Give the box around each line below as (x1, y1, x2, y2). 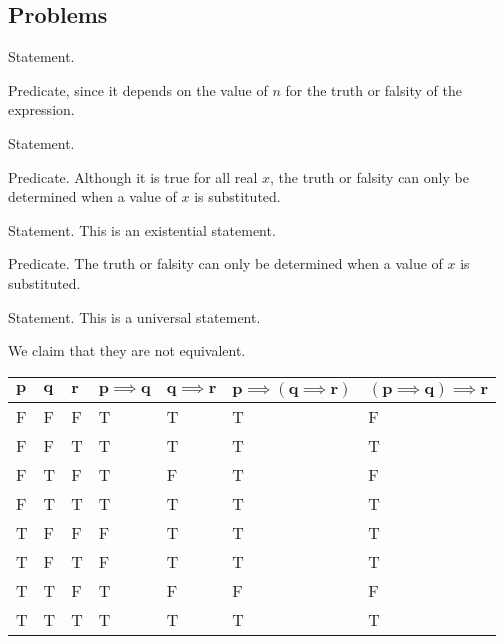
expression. (8, 99, 75, 120)
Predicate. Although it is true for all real (8, 166, 258, 187)
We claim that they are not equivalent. (8, 340, 246, 361)
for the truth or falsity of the (285, 79, 462, 100)
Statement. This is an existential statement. (8, 219, 276, 240)
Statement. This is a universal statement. (8, 306, 261, 327)
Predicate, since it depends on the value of (8, 79, 268, 100)
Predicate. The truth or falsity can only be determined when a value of (8, 253, 443, 274)
